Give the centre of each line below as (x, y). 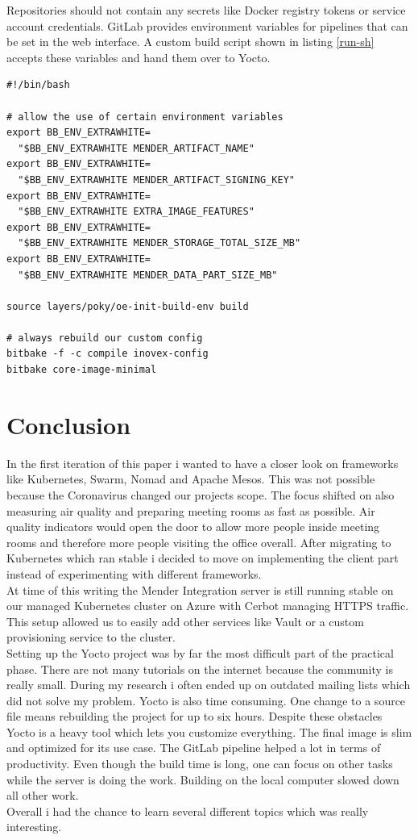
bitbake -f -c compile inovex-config (108, 354)
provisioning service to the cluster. (91, 637)
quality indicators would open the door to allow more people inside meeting (193, 527)
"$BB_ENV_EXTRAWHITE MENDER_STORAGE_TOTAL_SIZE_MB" (159, 243)
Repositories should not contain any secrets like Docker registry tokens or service (206, 10)
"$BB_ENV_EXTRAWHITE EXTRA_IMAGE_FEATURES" (136, 212)
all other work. (43, 795)
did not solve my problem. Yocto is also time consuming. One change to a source (206, 700)
